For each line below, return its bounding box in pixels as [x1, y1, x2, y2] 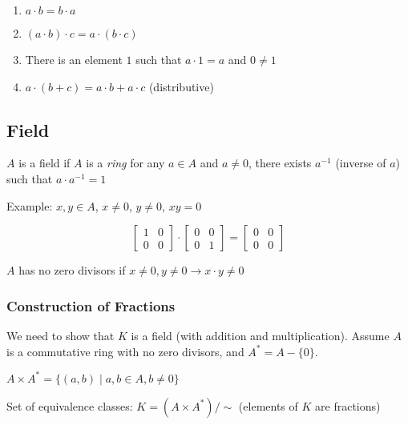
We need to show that [6, 327, 115, 343]
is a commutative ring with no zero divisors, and [6, 343, 244, 359]
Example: [6, 197, 53, 214]
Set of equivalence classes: [6, 397, 133, 414]
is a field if [18, 154, 71, 171]
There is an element [25, 51, 123, 67]
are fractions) [315, 397, 381, 414]
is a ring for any [86, 154, 165, 171]
